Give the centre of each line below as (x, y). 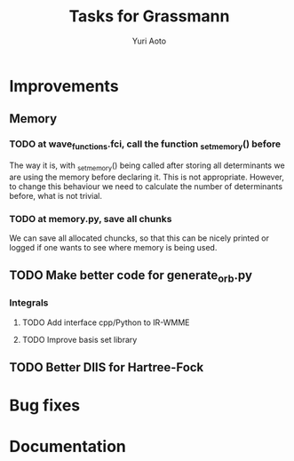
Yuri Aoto (149, 41)
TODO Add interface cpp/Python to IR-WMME (106, 322)
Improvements (64, 86)
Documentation (68, 446)
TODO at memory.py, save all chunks (91, 219)
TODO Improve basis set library (79, 339)
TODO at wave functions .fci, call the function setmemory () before (145, 145)
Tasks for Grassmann (149, 16)
